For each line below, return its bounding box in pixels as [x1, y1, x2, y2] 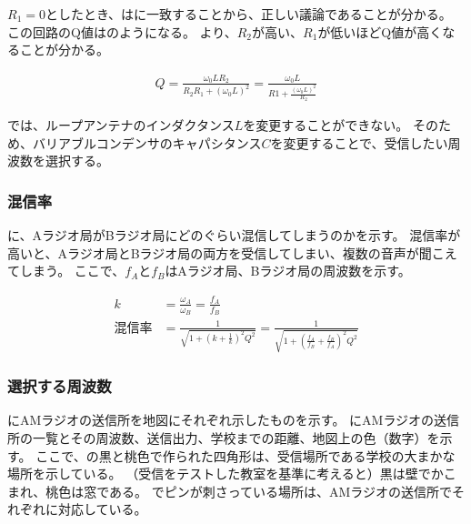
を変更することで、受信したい [270, 133, 448, 152]
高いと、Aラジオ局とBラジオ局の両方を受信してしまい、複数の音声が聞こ [7, 243, 445, 262]
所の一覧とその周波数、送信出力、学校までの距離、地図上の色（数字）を [7, 428, 440, 448]
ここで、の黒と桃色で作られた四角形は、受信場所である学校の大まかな [35, 446, 456, 465]
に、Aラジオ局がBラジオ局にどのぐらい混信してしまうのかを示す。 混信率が [7, 226, 461, 245]
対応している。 [57, 499, 147, 519]
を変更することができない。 [243, 116, 409, 135]
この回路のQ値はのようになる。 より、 [7, 22, 237, 41]
